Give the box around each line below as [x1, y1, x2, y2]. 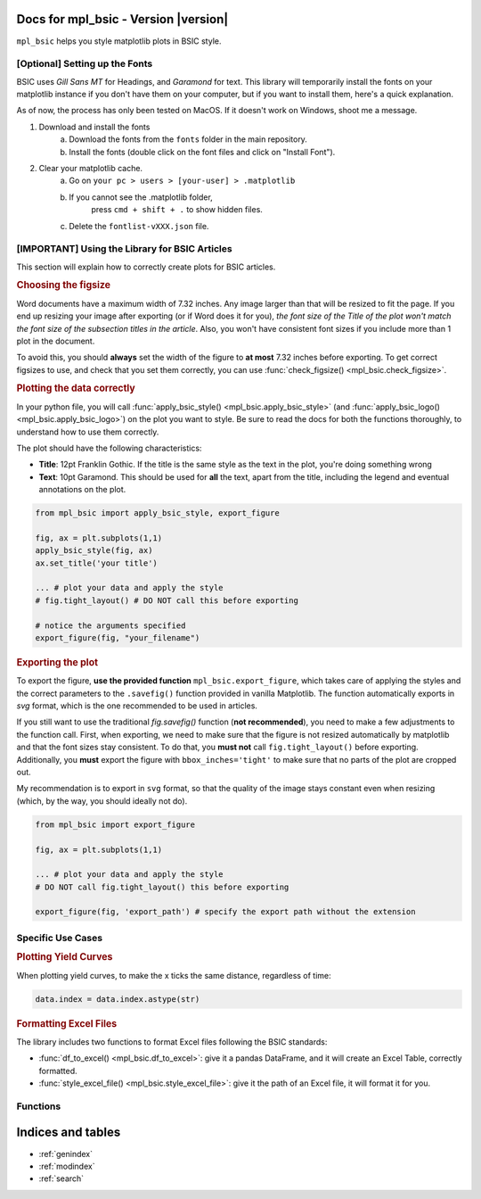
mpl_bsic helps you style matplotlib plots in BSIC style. [16, 36, 222, 46]
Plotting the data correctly [16, 382, 135, 394]
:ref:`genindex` [38, 1148, 94, 1159]
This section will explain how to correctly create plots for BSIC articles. [16, 261, 276, 272]
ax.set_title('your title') [35, 558, 158, 568]
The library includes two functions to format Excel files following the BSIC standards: [16, 1036, 328, 1047]
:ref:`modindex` [38, 1161, 95, 1171]
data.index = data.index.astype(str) [35, 994, 200, 1004]
